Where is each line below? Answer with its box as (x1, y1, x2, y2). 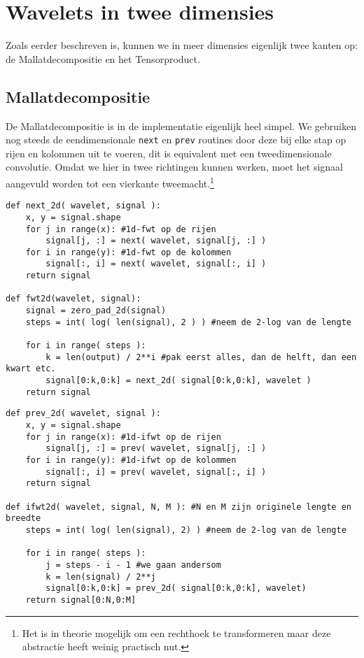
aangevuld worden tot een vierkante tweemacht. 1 (6, 173, 214, 190)
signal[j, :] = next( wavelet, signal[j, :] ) (45, 236, 267, 246)
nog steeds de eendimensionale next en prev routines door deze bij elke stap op (6, 132, 346, 147)
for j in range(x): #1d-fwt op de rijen (25, 224, 216, 234)
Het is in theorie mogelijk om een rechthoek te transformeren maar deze (22, 625, 331, 640)
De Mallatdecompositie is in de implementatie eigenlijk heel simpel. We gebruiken (6, 118, 356, 133)
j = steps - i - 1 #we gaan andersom (45, 559, 221, 570)
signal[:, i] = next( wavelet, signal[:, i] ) (45, 259, 267, 269)
